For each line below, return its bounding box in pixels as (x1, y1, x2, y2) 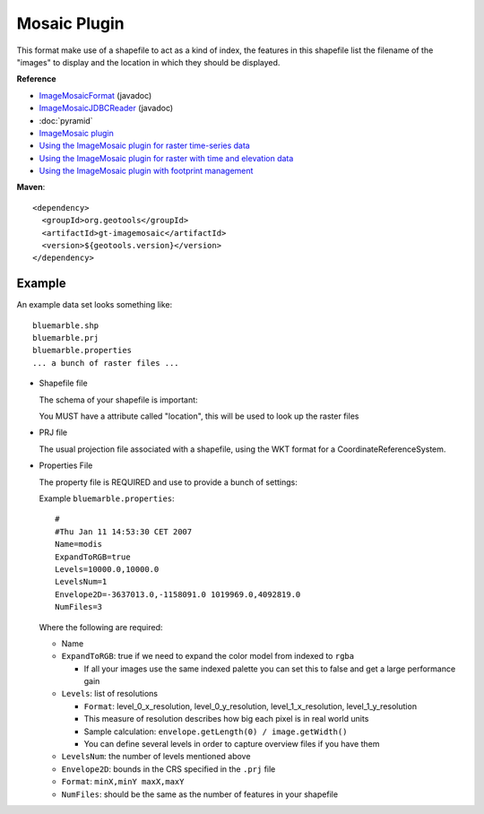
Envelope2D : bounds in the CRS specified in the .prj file (61, 763, 276, 775)
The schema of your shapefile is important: (39, 394, 198, 405)
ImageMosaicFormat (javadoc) (39, 90, 152, 100)
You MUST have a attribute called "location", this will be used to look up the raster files (39, 411, 359, 421)
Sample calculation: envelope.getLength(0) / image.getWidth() (83, 726, 348, 737)
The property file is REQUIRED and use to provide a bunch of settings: (39, 476, 298, 488)
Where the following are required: (39, 621, 163, 632)
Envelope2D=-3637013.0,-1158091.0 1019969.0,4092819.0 (55, 589, 301, 600)
